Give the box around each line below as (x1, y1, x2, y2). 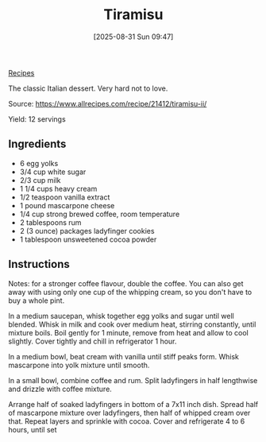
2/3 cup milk (19, 175, 61, 184)
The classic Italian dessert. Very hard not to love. (8, 83, 168, 93)
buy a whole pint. (8, 296, 65, 305)
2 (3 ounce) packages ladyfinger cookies (19, 226, 155, 235)
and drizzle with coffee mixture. (8, 384, 113, 394)
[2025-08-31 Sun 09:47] (93, 32, 174, 41)
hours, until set (8, 425, 57, 434)
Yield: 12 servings (8, 114, 66, 124)
